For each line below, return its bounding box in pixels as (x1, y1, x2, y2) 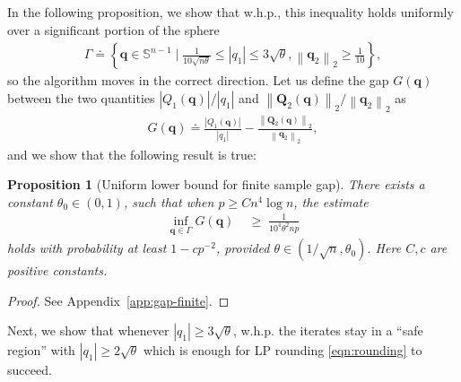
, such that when (123, 192, 214, 211)
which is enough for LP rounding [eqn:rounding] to (143, 341, 422, 360)
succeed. (7, 360, 52, 379)
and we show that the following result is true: (7, 144, 257, 163)
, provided (215, 239, 270, 257)
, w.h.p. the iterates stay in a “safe (232, 321, 423, 340)
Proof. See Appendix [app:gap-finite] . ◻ (7, 291, 230, 309)
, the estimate (293, 192, 369, 211)
